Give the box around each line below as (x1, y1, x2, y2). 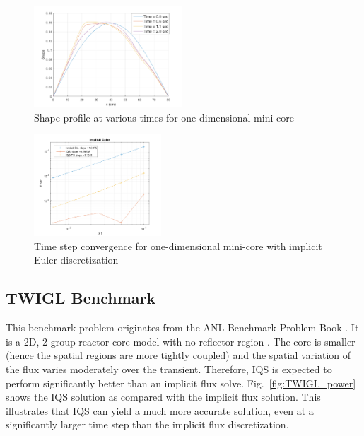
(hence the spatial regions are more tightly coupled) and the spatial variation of (6, 348, 351, 363)
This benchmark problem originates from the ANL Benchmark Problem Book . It (6, 320, 359, 335)
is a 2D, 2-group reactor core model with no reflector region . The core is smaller (6, 334, 356, 348)
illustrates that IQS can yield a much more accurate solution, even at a (6, 403, 314, 418)
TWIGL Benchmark (6, 287, 156, 309)
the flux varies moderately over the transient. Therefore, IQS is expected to (6, 361, 332, 376)
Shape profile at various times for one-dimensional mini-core (34, 110, 294, 124)
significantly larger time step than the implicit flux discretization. (6, 417, 289, 432)
